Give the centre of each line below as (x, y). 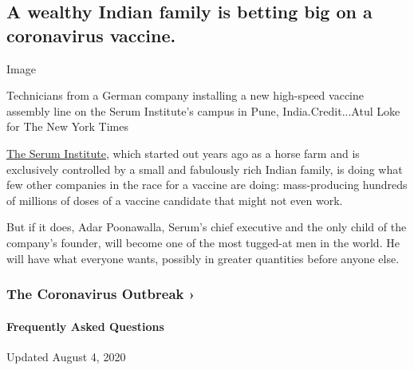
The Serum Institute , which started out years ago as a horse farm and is (183, 153)
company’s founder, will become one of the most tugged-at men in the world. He (203, 242)
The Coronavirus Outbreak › (101, 294)
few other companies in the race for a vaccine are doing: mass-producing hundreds (207, 185)
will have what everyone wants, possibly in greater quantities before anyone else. (203, 258)
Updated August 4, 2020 (66, 356)
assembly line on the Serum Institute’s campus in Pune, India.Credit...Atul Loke (203, 110)
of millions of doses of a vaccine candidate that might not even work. (175, 200)
